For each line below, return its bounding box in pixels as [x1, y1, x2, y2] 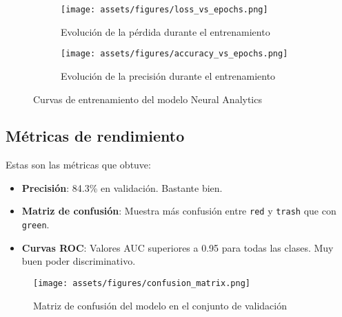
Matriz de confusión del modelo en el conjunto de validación [33, 298, 288, 312]
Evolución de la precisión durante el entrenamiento [61, 68, 276, 83]
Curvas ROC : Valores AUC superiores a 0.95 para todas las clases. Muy [21, 240, 334, 254]
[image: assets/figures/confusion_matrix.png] [33, 278, 250, 288]
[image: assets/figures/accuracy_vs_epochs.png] [61, 49, 288, 59]
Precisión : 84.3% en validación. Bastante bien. [21, 180, 223, 195]
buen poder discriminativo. [21, 254, 136, 268]
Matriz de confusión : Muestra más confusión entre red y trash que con [21, 204, 336, 218]
